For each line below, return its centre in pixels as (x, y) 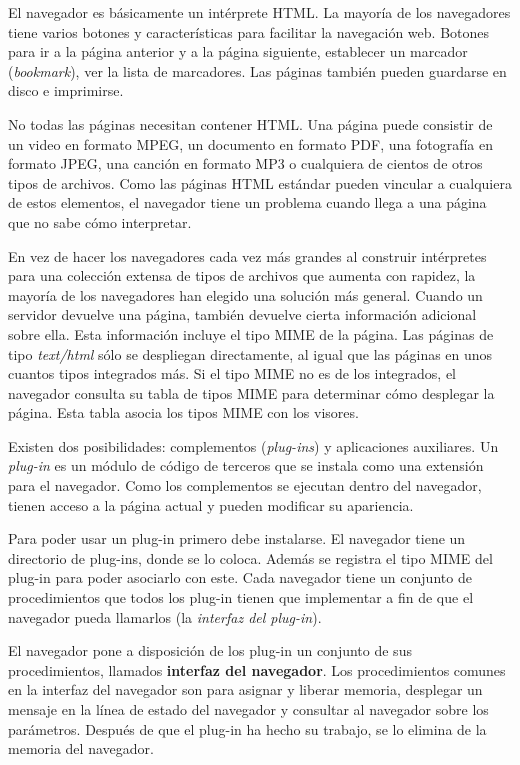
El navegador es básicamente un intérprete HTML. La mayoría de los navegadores (259, 12)
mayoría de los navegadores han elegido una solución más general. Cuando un (245, 294)
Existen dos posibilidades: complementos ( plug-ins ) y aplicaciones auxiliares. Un (253, 445)
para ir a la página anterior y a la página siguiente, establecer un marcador (238, 51)
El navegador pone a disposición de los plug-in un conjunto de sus (210, 650)
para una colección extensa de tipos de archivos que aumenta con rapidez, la (242, 275)
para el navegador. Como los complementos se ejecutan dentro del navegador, (245, 485)
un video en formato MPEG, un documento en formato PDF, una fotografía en (251, 143)
